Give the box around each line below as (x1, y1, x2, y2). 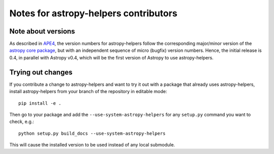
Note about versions (9, 27, 76, 36)
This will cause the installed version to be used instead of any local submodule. (9, 142, 175, 148)
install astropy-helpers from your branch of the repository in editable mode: (9, 88, 167, 95)
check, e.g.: (9, 118, 34, 125)
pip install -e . (18, 100, 61, 106)
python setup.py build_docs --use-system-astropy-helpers (18, 130, 166, 136)
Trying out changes (9, 68, 73, 76)
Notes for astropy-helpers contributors (9, 8, 178, 19)
